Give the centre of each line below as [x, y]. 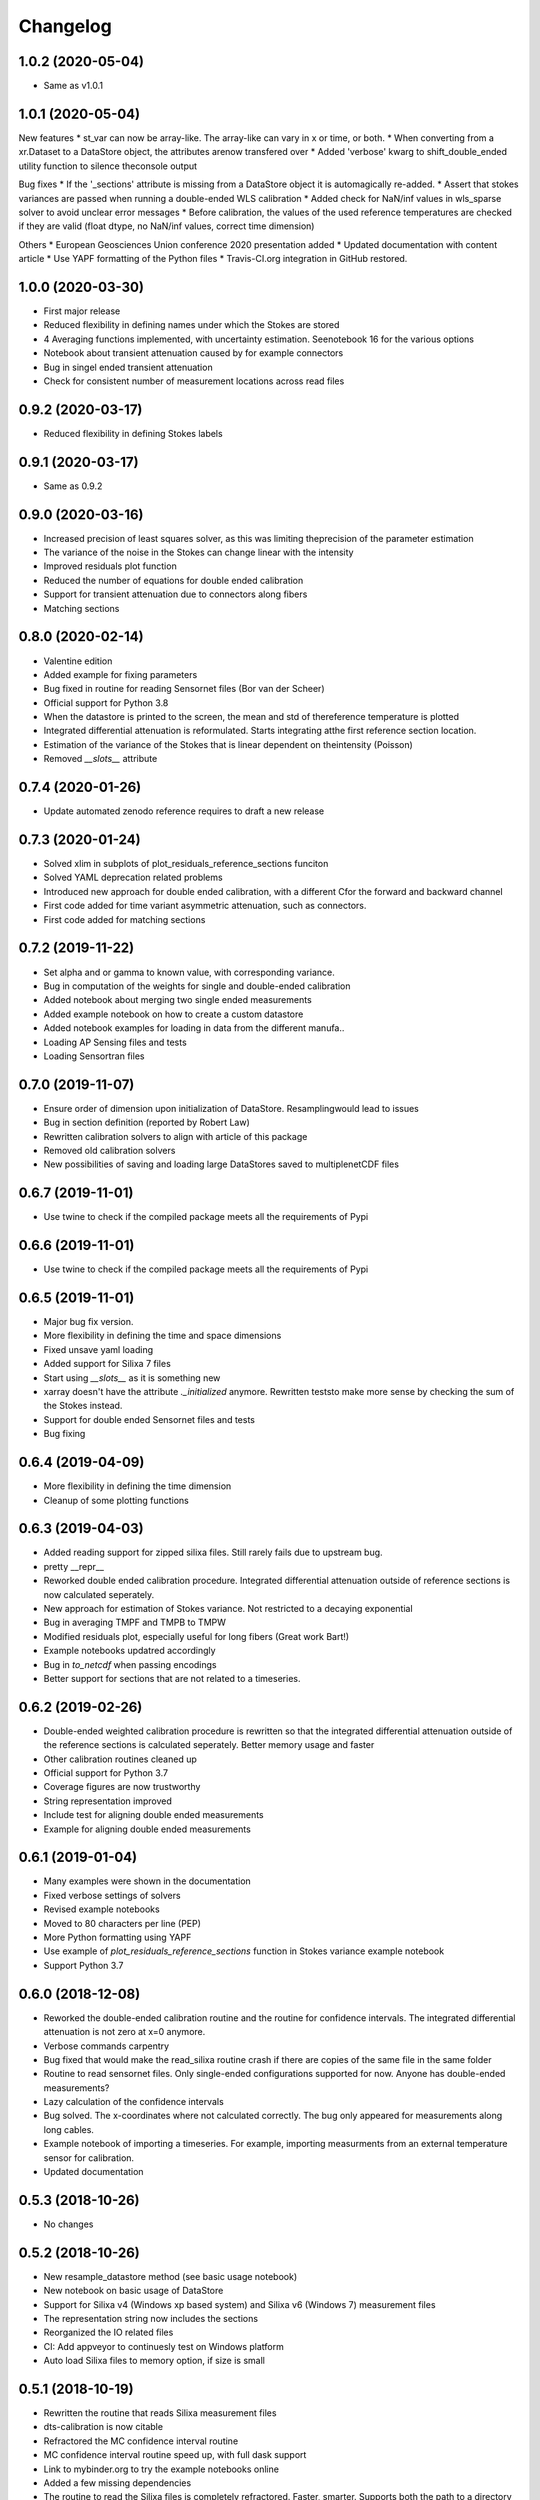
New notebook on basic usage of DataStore [133, 2291]
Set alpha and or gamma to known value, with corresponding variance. [189, 972]
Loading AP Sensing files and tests [115, 1042]
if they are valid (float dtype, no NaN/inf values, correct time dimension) [166, 226]
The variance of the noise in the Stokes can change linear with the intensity [198, 552]
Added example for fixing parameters [120, 674]
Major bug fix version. [88, 1322]
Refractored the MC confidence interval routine [141, 2441]
